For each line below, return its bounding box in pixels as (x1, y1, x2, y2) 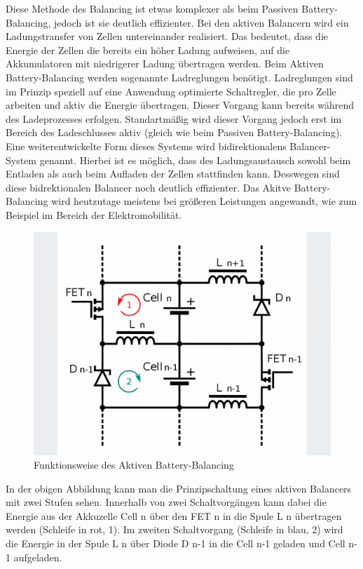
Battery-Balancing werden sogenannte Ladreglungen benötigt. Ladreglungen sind (6, 69, 353, 84)
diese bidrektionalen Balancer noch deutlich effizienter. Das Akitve (6, 180, 292, 194)
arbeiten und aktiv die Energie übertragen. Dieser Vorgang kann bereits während (6, 98, 355, 112)
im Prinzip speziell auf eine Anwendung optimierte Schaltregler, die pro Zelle (6, 83, 336, 98)
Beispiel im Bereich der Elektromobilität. (6, 207, 182, 222)
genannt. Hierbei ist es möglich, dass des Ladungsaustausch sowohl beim (39, 152, 351, 167)
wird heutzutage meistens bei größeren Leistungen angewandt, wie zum (51, 194, 357, 208)
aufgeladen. (13, 549, 62, 564)
